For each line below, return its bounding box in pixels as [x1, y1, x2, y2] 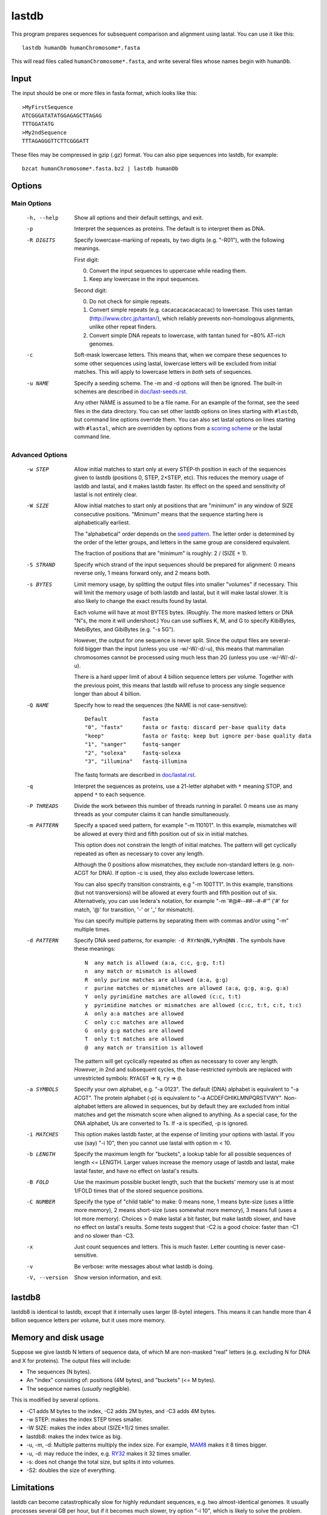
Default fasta [85, 716, 159, 722]
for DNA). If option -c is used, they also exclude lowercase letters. [90, 870, 254, 877]
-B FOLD [26, 1179, 50, 1186]
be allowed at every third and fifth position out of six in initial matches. [74, 830, 249, 837]
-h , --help [26, 214, 59, 221]
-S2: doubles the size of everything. [26, 1467, 116, 1474]
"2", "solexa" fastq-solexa [85, 749, 181, 756]
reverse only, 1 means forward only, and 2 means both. [74, 570, 211, 577]
